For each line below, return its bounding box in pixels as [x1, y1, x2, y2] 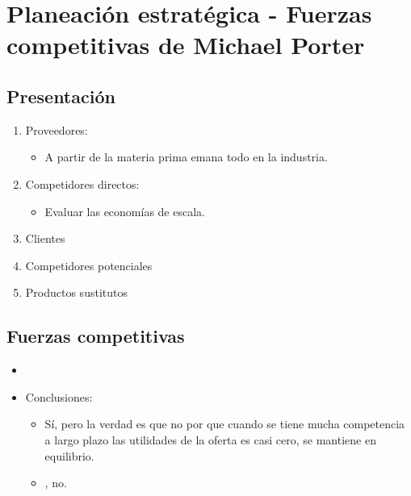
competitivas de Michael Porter [6, 28, 365, 61]
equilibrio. [44, 447, 94, 464]
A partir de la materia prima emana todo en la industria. [44, 148, 328, 165]
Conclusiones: [25, 388, 93, 405]
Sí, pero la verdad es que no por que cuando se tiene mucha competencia [44, 415, 405, 432]
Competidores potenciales [25, 256, 153, 273]
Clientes [25, 230, 65, 247]
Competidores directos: [25, 175, 140, 192]
